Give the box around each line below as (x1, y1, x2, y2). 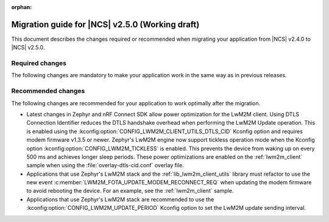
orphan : (11, 4, 32, 10)
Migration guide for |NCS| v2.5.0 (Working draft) (11, 19, 200, 30)
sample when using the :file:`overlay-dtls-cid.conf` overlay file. (26, 162, 184, 169)
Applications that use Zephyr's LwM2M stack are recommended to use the (26, 195, 214, 203)
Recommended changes (11, 87, 85, 95)
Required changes (11, 59, 67, 68)
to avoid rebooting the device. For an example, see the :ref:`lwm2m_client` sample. (26, 187, 234, 195)
